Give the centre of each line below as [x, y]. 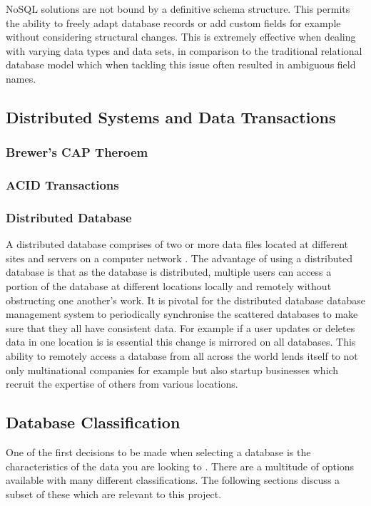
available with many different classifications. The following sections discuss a [173, 480]
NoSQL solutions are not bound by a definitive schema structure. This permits [178, 9]
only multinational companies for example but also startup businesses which [172, 370]
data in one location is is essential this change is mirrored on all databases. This [181, 342]
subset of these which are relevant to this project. [114, 494]
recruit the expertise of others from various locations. [122, 384]
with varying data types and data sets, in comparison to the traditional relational [184, 50]
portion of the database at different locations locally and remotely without [169, 286]
